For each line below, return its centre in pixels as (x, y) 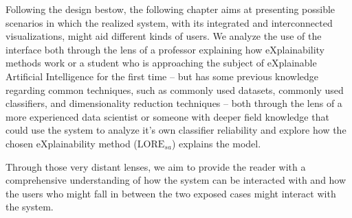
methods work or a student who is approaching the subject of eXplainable (161, 63)
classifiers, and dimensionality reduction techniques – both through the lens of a (174, 103)
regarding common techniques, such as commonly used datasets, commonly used (175, 89)
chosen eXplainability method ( (71, 143)
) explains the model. (216, 143)
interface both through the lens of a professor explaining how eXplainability (165, 49)
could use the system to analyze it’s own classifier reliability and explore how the (176, 130)
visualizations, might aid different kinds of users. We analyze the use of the (164, 36)
